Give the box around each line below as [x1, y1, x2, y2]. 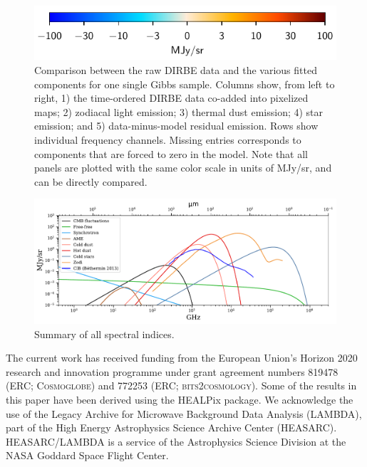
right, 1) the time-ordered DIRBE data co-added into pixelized [34, 90, 309, 105]
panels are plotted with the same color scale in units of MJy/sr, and [34, 160, 332, 175]
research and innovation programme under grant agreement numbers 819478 [6, 364, 338, 379]
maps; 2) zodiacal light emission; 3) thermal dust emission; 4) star [34, 104, 324, 119]
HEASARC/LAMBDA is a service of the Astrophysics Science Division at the [6, 434, 346, 448]
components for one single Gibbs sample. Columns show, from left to [34, 76, 335, 91]
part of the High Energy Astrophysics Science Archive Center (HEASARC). [6, 420, 337, 435]
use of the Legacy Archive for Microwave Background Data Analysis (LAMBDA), [6, 406, 362, 421]
